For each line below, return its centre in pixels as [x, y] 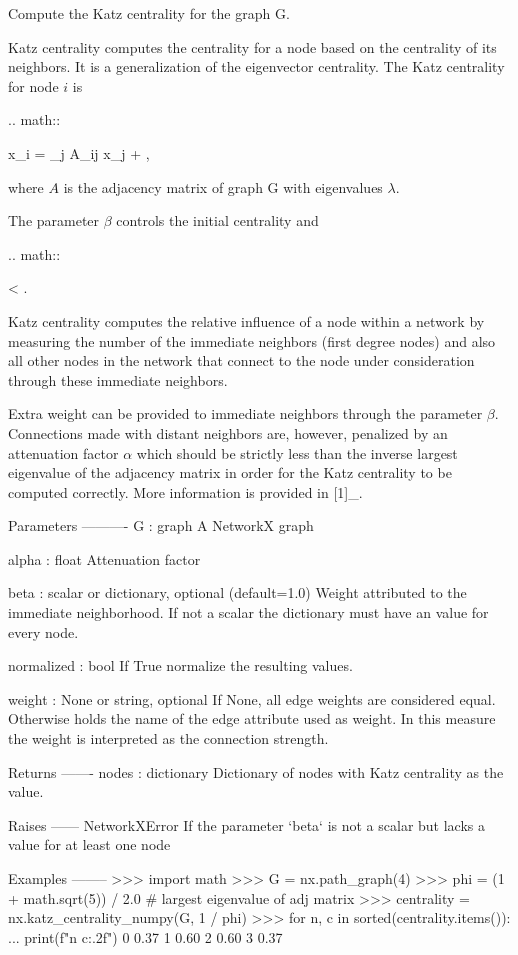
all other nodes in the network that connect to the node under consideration [241, 360]
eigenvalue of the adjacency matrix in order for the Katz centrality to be [230, 472]
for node [33, 85]
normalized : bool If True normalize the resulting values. [180, 665]
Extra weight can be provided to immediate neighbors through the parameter [245, 413]
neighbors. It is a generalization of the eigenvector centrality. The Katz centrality [256, 66]
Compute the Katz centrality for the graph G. [149, 13]
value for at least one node [89, 844]
